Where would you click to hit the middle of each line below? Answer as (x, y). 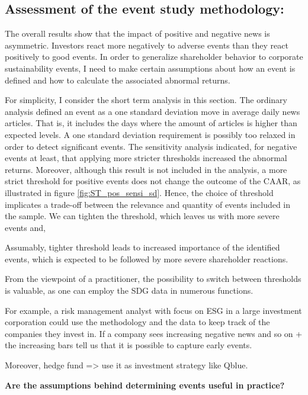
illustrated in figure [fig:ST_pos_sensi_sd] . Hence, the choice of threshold (139, 192)
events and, (25, 227)
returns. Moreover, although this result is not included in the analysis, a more (146, 169)
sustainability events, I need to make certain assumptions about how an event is (150, 68)
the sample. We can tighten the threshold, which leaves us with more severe (142, 216)
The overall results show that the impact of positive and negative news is (137, 33)
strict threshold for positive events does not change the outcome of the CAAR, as (153, 181)
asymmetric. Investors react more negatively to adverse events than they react (147, 45)
